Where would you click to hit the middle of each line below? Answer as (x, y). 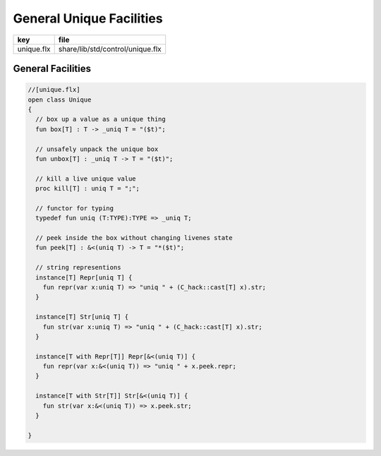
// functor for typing (75, 208)
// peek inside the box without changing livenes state (134, 238)
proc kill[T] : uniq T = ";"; (88, 188)
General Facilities (52, 68)
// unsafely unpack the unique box (97, 149)
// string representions (78, 268)
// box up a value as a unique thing (101, 119)
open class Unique (60, 100)
